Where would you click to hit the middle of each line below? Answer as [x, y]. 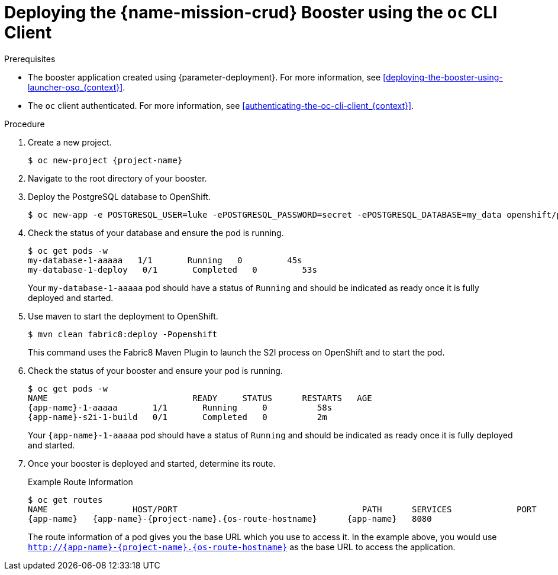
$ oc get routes [65, 500]
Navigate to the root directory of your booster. [117, 178]
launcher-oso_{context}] [75, 87]
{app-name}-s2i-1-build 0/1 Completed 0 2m [178, 417]
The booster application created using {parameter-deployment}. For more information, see [204, 77]
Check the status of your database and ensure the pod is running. [156, 232]
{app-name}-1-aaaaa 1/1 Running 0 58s [180, 407]
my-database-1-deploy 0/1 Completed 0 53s [172, 269]
